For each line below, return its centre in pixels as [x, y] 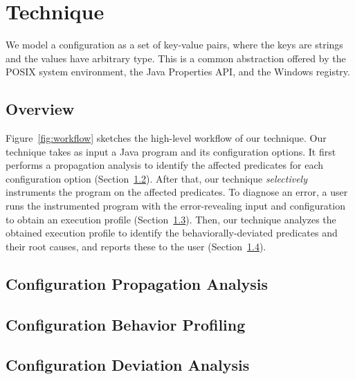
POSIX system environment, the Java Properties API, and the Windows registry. [178, 72]
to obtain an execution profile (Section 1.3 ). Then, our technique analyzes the [171, 219]
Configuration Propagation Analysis [137, 283]
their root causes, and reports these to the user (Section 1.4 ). [136, 246]
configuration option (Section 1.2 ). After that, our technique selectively [157, 178]
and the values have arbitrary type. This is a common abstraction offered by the [176, 58]
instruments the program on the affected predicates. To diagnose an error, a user [177, 192]
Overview [40, 109]
